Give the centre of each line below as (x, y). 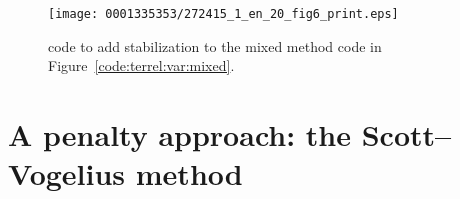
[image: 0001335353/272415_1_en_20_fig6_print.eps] (223, 14)
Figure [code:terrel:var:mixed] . (141, 65)
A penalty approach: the (180, 134)
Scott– (406, 134)
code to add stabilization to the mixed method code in (215, 45)
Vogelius (67, 173)
